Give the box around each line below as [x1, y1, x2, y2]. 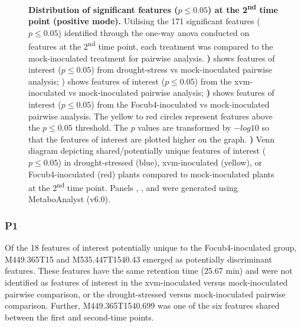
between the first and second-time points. [5, 310, 154, 323]
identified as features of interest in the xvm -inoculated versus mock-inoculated [5, 276, 288, 289]
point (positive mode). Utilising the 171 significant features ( [28, 15, 260, 27]
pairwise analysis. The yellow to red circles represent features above [28, 109, 273, 122]
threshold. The [75, 121, 128, 134]
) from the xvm [194, 75, 250, 87]
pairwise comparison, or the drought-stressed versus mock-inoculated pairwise [5, 287, 286, 300]
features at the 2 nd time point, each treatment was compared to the [28, 38, 273, 53]
